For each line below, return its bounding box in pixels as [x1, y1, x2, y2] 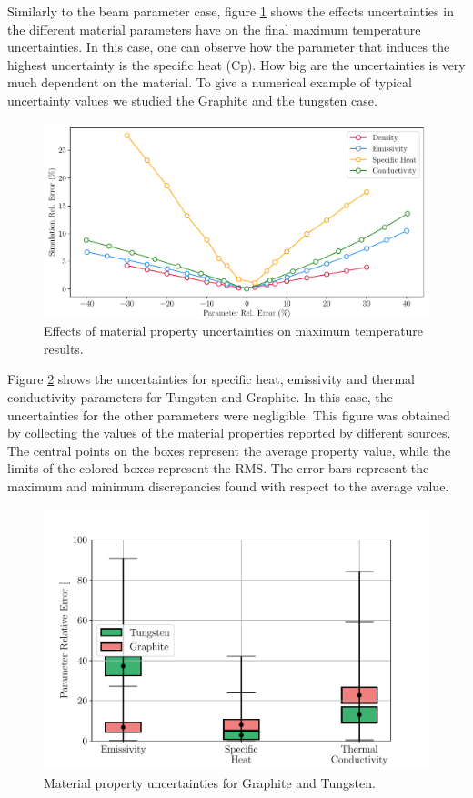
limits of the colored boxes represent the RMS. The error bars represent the [7, 459, 429, 478]
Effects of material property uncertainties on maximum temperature [44, 321, 424, 340]
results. [44, 338, 84, 358]
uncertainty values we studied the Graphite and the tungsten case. [7, 90, 377, 109]
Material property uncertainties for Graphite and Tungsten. [44, 773, 376, 792]
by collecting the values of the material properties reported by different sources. [7, 423, 451, 442]
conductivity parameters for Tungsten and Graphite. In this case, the [7, 388, 393, 407]
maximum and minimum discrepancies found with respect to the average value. [7, 477, 449, 495]
